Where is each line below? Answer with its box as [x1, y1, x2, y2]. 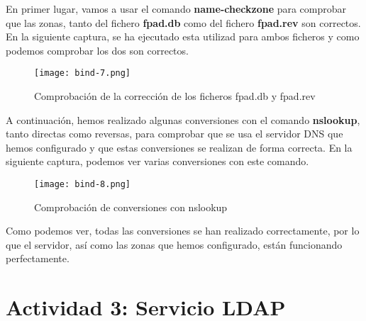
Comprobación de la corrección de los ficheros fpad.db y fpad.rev [34, 89, 316, 103]
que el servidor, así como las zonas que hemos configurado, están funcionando [6, 237, 343, 252]
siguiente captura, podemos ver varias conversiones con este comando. [6, 154, 309, 169]
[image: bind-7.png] [34, 68, 131, 79]
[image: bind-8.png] [34, 179, 131, 189]
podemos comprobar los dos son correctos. [6, 43, 189, 57]
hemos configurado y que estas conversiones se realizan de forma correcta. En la [6, 140, 353, 154]
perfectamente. [6, 251, 70, 266]
